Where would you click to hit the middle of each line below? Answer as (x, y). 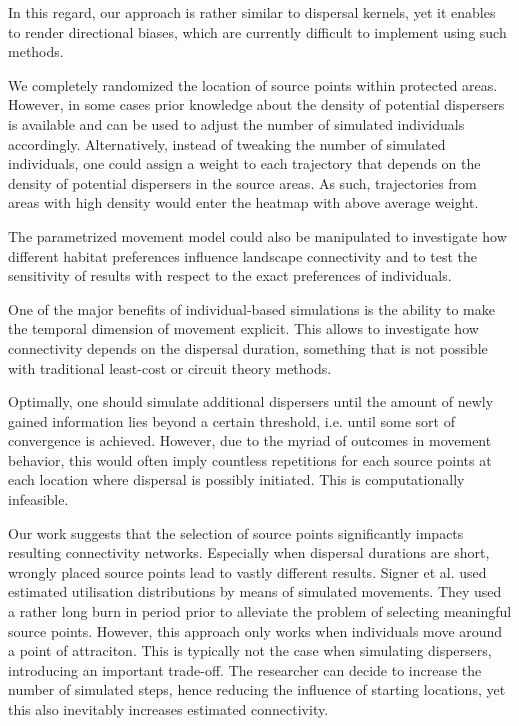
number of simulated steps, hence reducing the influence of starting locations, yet (257, 689)
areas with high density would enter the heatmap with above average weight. (243, 202)
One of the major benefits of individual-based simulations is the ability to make (251, 308)
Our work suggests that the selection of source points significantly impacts (236, 532)
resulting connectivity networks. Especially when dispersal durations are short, (249, 552)
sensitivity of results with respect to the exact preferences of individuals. (230, 275)
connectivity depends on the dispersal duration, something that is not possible (248, 347)
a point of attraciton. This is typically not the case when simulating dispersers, (250, 650)
